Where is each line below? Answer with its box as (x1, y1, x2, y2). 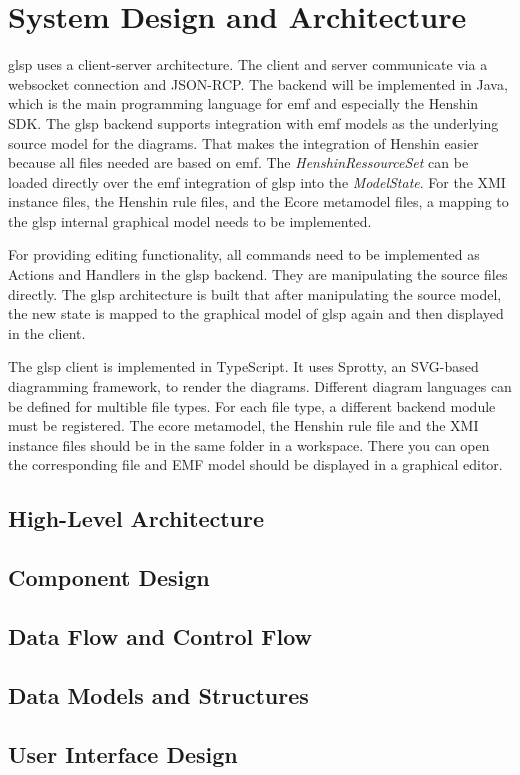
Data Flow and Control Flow (8, 620, 313, 651)
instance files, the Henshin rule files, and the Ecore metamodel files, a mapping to (8, 191, 509, 212)
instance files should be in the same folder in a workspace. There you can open (8, 434, 490, 455)
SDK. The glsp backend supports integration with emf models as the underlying (8, 112, 499, 133)
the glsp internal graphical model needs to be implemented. (8, 210, 372, 231)
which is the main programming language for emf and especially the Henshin (8, 93, 479, 114)
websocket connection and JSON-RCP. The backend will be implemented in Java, (8, 73, 508, 94)
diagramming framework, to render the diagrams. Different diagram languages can (8, 376, 512, 397)
